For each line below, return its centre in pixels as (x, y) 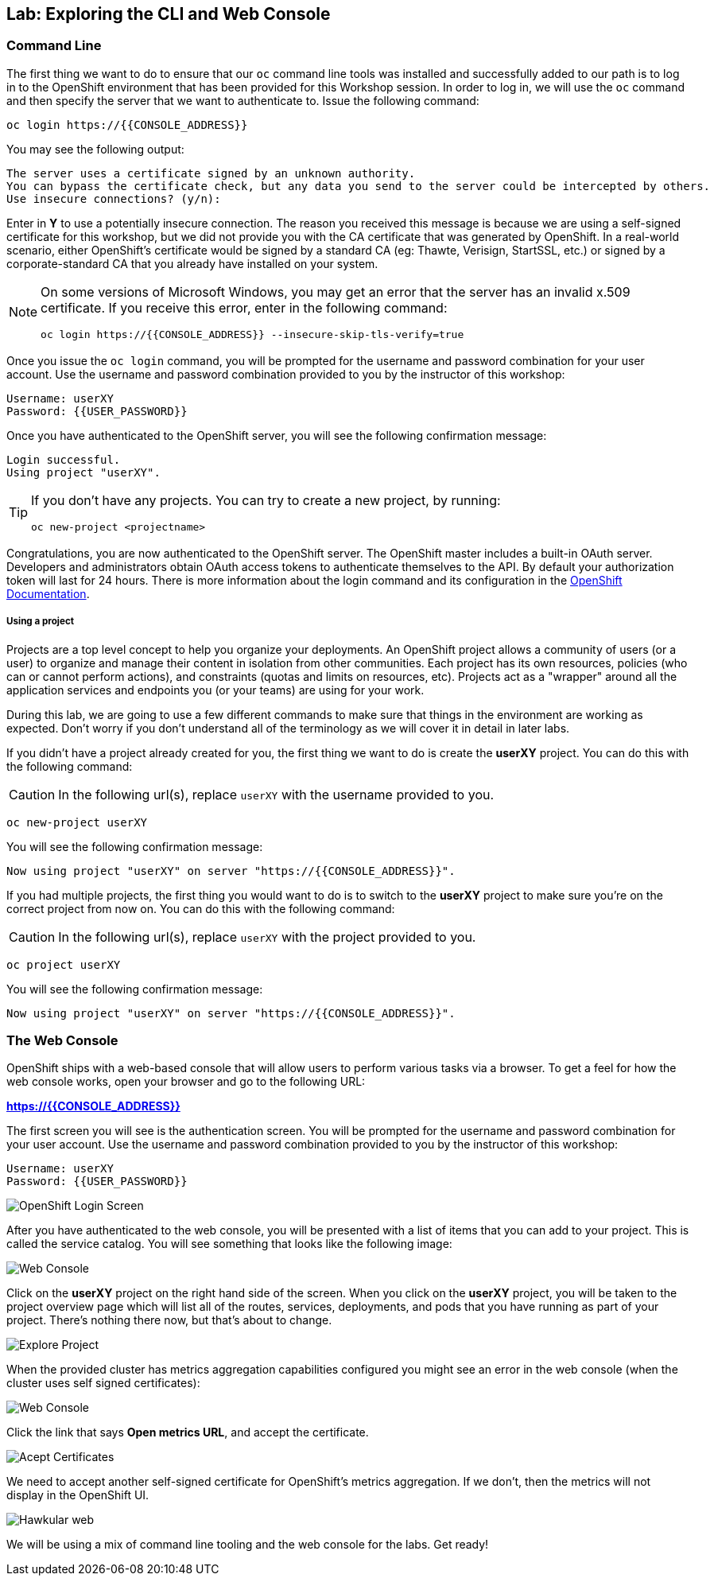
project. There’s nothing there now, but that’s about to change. (169, 1320)
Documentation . (48, 593)
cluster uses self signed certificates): (103, 1383)
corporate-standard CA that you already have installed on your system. (192, 263)
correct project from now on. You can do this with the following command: (201, 908)
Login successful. (64, 459)
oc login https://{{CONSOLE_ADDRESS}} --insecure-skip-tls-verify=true (252, 334)
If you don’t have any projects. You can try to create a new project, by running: (266, 500)
